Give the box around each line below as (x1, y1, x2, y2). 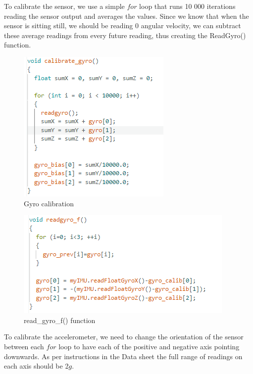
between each (4, 341, 44, 351)
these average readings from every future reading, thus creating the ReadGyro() (4, 30, 246, 40)
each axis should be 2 (4, 361, 69, 371)
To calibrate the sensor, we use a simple (4, 1, 125, 11)
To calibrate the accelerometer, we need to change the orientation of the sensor (4, 331, 244, 342)
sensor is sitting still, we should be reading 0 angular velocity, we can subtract (4, 20, 241, 31)
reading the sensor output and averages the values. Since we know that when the (4, 10, 249, 21)
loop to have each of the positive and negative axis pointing (58, 341, 240, 351)
